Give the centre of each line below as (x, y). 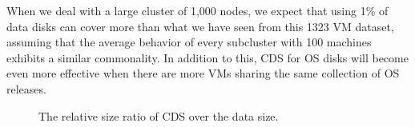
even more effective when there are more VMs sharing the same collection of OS (203, 73)
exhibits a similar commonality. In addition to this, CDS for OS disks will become (207, 57)
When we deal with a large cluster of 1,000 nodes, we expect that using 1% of (197, 10)
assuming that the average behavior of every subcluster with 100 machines (189, 42)
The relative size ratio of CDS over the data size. (159, 115)
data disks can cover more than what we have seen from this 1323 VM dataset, (200, 26)
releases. (26, 88)
